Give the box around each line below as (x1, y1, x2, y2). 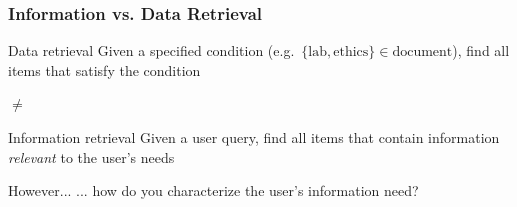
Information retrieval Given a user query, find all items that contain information (8, 127, 500, 147)
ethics (333, 45, 369, 60)
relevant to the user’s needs (8, 146, 175, 167)
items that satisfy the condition (8, 59, 201, 80)
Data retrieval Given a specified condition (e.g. (8, 40, 295, 61)
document (392, 45, 453, 60)
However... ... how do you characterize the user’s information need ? (8, 180, 419, 201)
